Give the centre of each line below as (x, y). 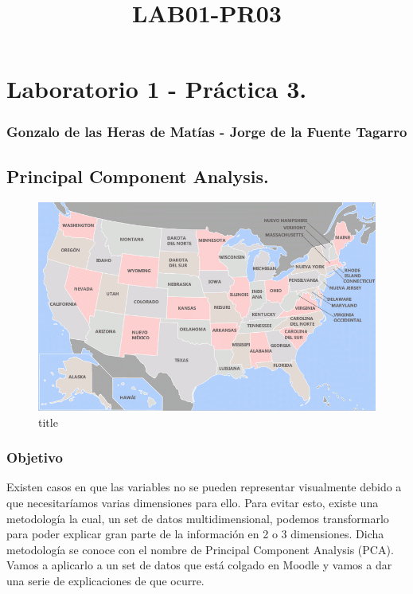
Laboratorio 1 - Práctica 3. (157, 89)
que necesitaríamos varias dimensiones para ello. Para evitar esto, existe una (193, 502)
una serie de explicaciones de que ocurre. (105, 580)
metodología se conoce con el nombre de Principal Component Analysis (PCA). (200, 549)
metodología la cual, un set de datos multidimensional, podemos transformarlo (198, 518)
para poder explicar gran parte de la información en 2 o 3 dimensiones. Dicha (195, 534)
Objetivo (35, 457)
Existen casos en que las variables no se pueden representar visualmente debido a (204, 487)
